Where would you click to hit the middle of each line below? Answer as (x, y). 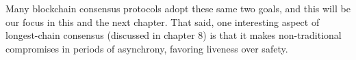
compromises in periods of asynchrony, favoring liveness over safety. (147, 48)
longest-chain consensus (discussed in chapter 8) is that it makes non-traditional (174, 35)
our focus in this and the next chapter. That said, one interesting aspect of (163, 21)
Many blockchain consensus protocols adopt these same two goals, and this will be (178, 8)
